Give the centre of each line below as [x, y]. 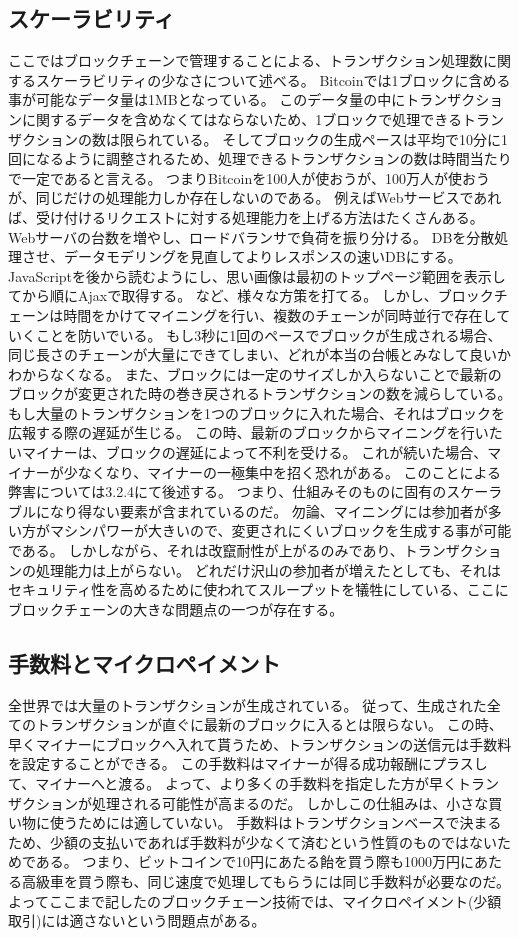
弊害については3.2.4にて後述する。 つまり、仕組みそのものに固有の [227, 491]
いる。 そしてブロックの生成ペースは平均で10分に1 [342, 138]
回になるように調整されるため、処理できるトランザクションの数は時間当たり [260, 158]
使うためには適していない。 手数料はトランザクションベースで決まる [275, 822]
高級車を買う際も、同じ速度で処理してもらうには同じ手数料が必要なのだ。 [266, 880]
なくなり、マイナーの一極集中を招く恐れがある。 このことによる [289, 471]
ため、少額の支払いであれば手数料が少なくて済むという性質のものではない [253, 841]
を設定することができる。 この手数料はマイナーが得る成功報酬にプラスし [248, 763]
